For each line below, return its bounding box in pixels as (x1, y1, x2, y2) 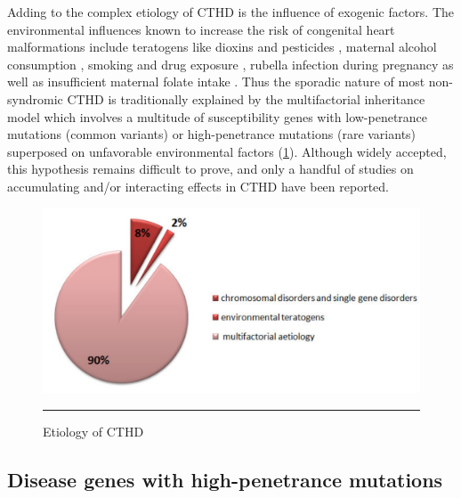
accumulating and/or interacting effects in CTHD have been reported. (7, 176, 389, 195)
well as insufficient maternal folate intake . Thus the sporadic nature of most (7, 72, 425, 91)
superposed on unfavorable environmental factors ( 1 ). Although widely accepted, (7, 142, 447, 160)
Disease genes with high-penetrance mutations (7, 465, 443, 493)
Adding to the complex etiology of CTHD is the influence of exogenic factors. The (7, 3, 455, 20)
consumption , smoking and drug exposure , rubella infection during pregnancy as (7, 54, 454, 73)
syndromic (7, 89, 63, 108)
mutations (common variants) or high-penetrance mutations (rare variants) (7, 125, 417, 143)
